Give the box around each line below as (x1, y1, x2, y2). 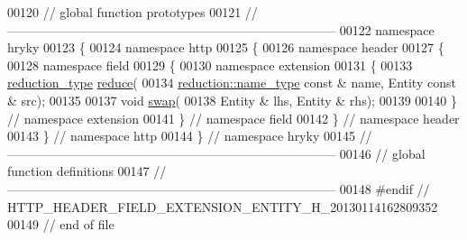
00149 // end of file (7, 215, 114, 234)
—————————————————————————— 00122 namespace (7, 20, 435, 39)
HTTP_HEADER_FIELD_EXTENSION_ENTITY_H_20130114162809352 (7, 197, 438, 216)
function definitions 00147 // (7, 162, 167, 180)
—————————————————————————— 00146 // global (7, 143, 426, 162)
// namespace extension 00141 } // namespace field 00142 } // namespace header (7, 108, 460, 127)
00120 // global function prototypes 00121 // (7, 3, 258, 21)
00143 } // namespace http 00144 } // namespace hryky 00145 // (7, 126, 372, 145)
